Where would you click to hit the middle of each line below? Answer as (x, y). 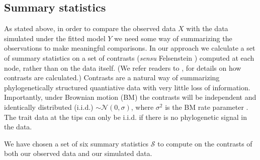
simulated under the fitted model (55, 38)
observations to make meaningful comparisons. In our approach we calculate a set (130, 48)
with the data (207, 28)
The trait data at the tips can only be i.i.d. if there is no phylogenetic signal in (125, 117)
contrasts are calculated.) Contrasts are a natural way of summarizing (112, 77)
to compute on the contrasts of (205, 143)
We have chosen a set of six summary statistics (76, 143)
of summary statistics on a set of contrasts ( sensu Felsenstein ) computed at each (129, 57)
